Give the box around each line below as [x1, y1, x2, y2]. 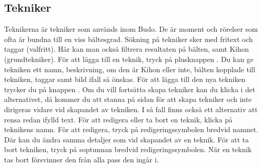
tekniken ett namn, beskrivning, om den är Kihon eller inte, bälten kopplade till [4, 64, 255, 74]
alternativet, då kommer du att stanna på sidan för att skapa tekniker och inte [4, 94, 252, 104]
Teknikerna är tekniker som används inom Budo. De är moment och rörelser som [4, 24, 258, 34]
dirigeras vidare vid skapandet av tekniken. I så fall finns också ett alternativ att [4, 103, 258, 114]
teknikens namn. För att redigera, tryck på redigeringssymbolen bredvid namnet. [4, 124, 258, 135]
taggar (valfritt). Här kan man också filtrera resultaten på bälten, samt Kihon [4, 44, 249, 54]
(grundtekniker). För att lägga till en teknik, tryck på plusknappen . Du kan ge [4, 53, 254, 64]
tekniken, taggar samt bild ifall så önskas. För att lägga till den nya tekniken [4, 74, 246, 85]
